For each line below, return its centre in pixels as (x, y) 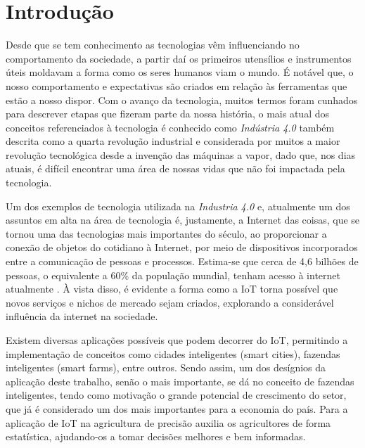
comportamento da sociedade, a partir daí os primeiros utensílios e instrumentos (179, 58)
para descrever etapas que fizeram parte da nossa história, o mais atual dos (168, 114)
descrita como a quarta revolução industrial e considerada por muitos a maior (173, 141)
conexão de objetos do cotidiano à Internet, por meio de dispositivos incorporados (182, 247)
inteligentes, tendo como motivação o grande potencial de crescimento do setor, (176, 395)
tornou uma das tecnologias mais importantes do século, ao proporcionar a (166, 233)
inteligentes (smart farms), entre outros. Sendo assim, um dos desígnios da (166, 367)
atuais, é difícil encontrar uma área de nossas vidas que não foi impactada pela (175, 168)
